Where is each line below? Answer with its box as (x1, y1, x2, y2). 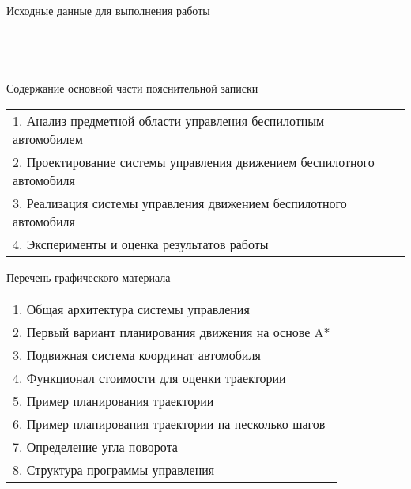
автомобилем (13, 129, 83, 148)
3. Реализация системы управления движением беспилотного (13, 193, 347, 212)
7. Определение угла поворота (13, 438, 178, 457)
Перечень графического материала (6, 268, 171, 285)
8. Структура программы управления (13, 461, 215, 480)
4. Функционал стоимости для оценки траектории (13, 369, 286, 388)
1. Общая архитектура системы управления (13, 300, 250, 319)
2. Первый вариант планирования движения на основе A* (13, 323, 330, 342)
